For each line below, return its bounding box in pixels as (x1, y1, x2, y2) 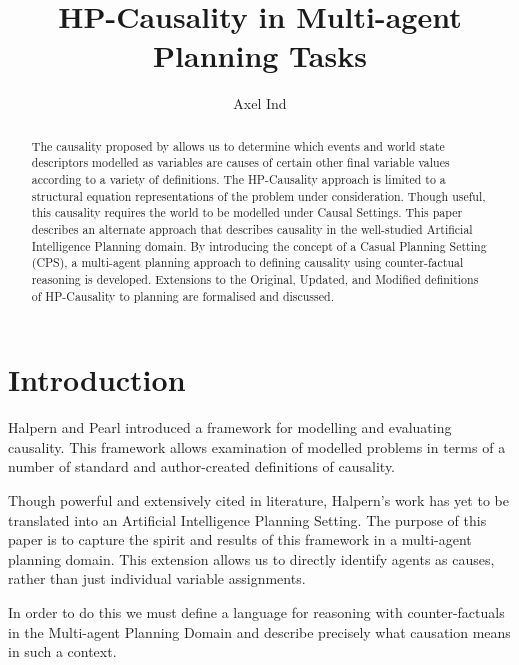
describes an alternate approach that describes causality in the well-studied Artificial (31, 220, 473, 237)
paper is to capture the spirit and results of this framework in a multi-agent (8, 529, 472, 550)
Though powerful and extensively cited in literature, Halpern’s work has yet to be (8, 489, 509, 510)
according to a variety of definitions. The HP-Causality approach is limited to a (31, 171, 446, 188)
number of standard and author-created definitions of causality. (8, 456, 396, 477)
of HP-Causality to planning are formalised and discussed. (31, 287, 334, 304)
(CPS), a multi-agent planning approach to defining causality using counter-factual (31, 254, 464, 271)
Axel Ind (233, 93, 287, 114)
